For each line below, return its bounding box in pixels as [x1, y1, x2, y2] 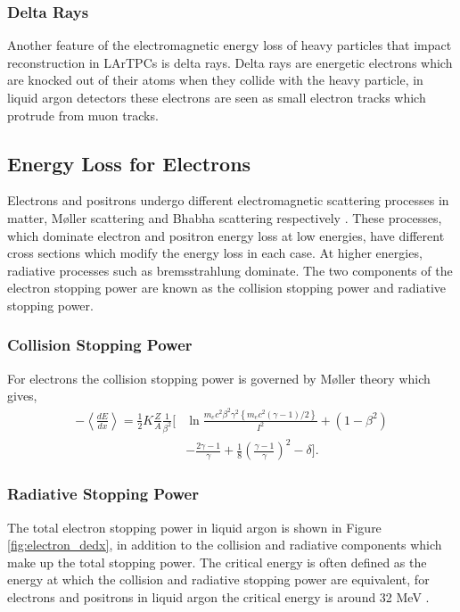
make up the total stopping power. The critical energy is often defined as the [7, 552, 427, 571]
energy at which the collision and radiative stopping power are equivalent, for [7, 570, 430, 589]
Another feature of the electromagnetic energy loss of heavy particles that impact [7, 36, 452, 54]
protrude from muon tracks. [7, 105, 159, 124]
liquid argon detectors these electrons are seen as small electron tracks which [7, 88, 426, 106]
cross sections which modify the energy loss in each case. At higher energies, [7, 244, 423, 262]
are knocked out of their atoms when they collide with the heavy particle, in [7, 70, 423, 89]
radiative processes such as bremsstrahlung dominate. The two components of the [7, 261, 453, 279]
